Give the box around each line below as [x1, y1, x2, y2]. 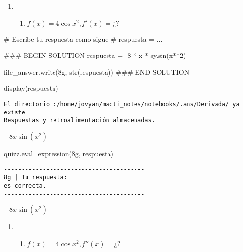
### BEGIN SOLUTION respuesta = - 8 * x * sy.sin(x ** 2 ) [4, 50, 186, 60]
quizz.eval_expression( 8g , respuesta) [4, 148, 113, 158]
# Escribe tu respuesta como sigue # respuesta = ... [4, 33, 162, 44]
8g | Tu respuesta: [4, 174, 67, 181]
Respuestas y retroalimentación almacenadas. [4, 117, 155, 124]
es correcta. [4, 182, 46, 189]
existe [4, 109, 25, 116]
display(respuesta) [4, 83, 58, 93]
